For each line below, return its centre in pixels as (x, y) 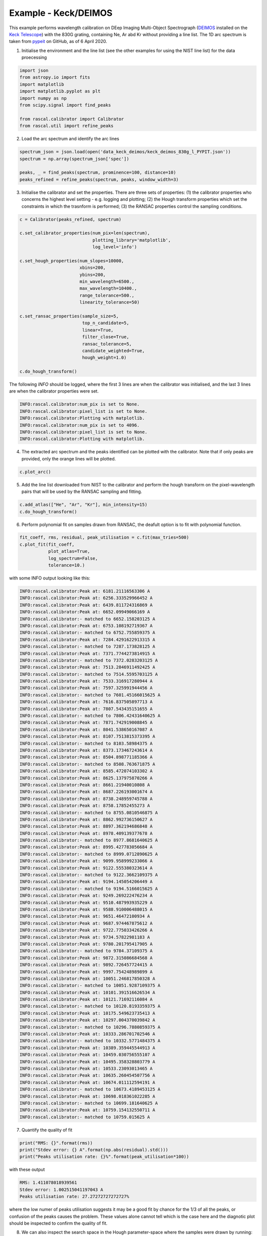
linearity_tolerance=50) (110, 302)
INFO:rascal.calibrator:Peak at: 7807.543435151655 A (86, 709)
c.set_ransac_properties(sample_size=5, (69, 316)
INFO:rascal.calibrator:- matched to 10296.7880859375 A (90, 1027)
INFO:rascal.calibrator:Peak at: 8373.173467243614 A (86, 750)
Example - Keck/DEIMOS (61, 13)
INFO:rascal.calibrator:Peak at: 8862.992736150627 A (86, 819)
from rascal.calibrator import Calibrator (72, 119)
